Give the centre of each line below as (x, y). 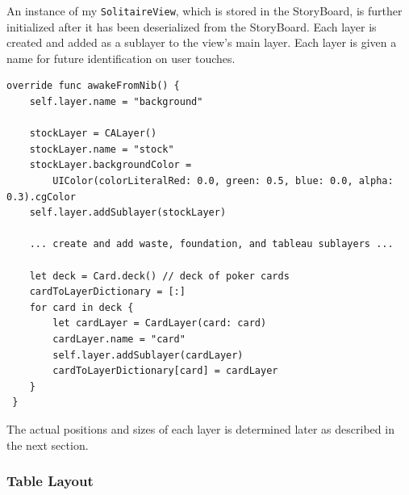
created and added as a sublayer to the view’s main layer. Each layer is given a (202, 42)
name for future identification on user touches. (121, 58)
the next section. (48, 445)
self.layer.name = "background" (116, 102)
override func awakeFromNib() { (93, 86)
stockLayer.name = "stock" (102, 149)
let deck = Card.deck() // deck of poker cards (159, 276)
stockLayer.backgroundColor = (111, 165)
